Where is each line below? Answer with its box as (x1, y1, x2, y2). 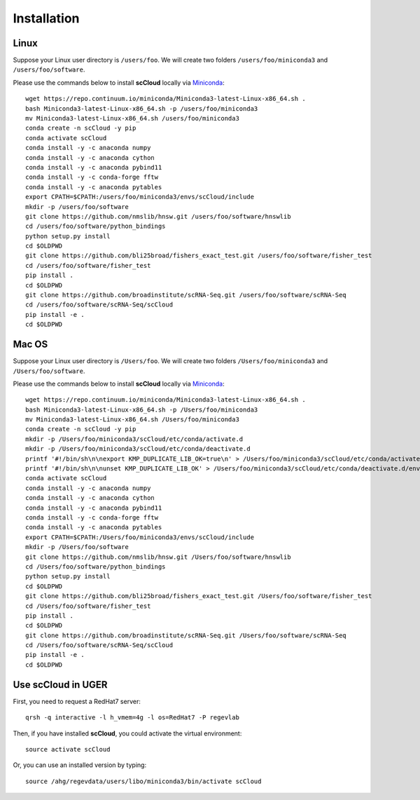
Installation (13, 11, 80, 26)
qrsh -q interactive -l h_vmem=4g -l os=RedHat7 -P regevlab (25, 714, 239, 721)
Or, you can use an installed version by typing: (13, 761, 147, 769)
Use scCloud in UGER (13, 679, 108, 691)
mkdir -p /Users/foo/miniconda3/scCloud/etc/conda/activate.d (25, 435, 244, 443)
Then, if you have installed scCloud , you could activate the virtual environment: (13, 729, 242, 738)
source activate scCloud (25, 745, 111, 753)
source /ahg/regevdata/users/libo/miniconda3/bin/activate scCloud (25, 777, 262, 785)
